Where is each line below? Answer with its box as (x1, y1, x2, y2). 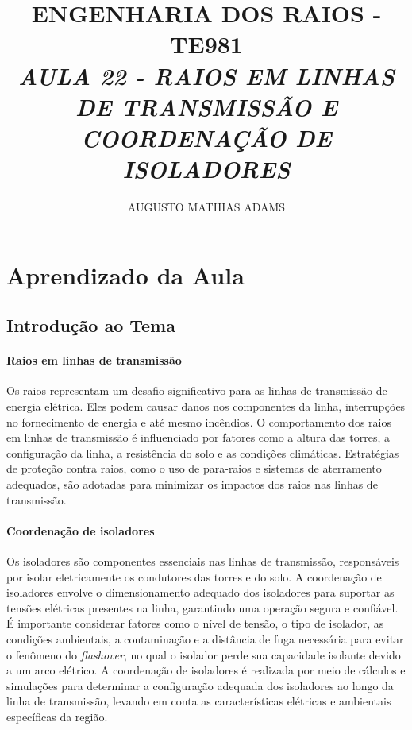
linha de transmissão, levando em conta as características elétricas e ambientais (6, 693, 391, 709)
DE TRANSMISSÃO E (75, 90, 338, 123)
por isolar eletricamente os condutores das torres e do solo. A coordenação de (6, 568, 382, 585)
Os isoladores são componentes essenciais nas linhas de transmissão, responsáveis (6, 552, 399, 569)
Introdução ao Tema (6, 313, 175, 338)
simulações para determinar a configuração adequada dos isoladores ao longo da (6, 677, 394, 693)
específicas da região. (6, 708, 108, 724)
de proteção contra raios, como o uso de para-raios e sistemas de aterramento (6, 460, 382, 477)
